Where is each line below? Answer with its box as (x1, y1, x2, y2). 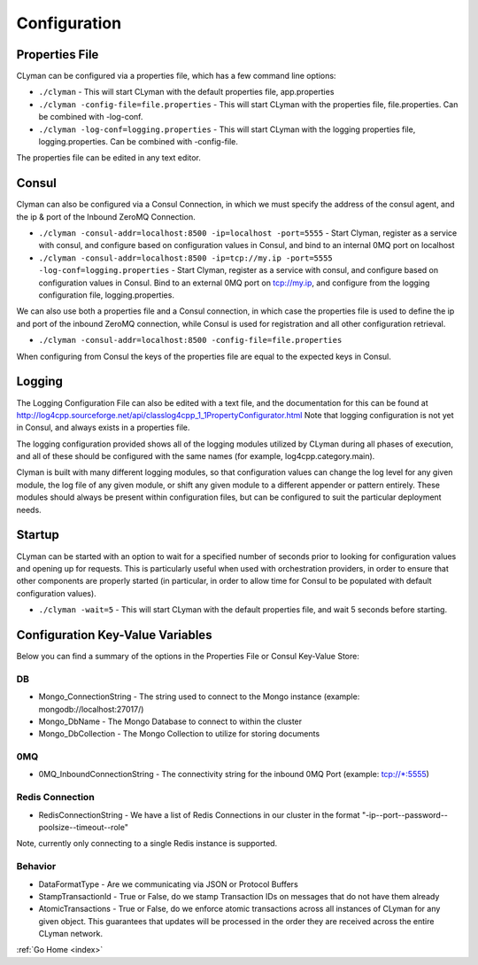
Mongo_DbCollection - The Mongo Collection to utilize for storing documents (38, 728, 320, 739)
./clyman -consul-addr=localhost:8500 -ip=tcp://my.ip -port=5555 (38, 253, 334, 263)
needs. (16, 504, 42, 515)
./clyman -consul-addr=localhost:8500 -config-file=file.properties (38, 335, 343, 346)
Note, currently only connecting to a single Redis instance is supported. (16, 838, 278, 849)
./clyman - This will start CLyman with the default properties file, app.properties (38, 87, 335, 97)
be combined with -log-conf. (38, 112, 143, 122)
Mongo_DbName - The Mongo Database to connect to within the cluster (38, 716, 303, 727)
